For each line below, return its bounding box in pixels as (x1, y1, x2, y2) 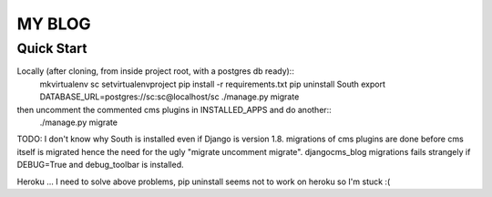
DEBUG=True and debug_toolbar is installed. (16, 160, 184, 171)
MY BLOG (16, 14, 91, 34)
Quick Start (16, 40, 87, 57)
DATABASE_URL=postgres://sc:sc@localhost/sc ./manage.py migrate (39, 91, 300, 102)
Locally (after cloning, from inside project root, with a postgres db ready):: (16, 66, 295, 77)
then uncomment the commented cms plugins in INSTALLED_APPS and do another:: (16, 104, 332, 115)
